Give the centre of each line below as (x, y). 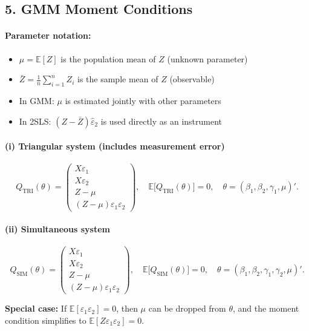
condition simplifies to (46, 320)
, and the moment (266, 308)
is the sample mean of (118, 79)
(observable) (192, 79)
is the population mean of (108, 58)
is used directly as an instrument (161, 121)
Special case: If (36, 308)
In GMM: (37, 100)
